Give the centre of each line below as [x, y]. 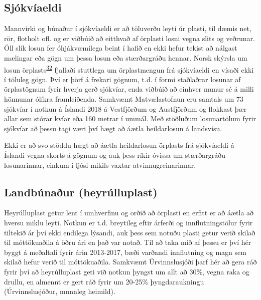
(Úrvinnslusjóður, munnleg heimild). [60, 291]
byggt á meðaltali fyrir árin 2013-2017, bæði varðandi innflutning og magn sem [125, 252]
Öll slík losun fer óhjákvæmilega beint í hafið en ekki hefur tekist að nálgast [121, 48]
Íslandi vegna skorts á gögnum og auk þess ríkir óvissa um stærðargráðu [115, 155]
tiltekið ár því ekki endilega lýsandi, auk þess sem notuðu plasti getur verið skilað [130, 232]
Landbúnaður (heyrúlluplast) [81, 192]
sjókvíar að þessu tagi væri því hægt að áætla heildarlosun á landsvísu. [113, 128]
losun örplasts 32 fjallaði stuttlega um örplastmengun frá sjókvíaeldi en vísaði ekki [129, 69]
